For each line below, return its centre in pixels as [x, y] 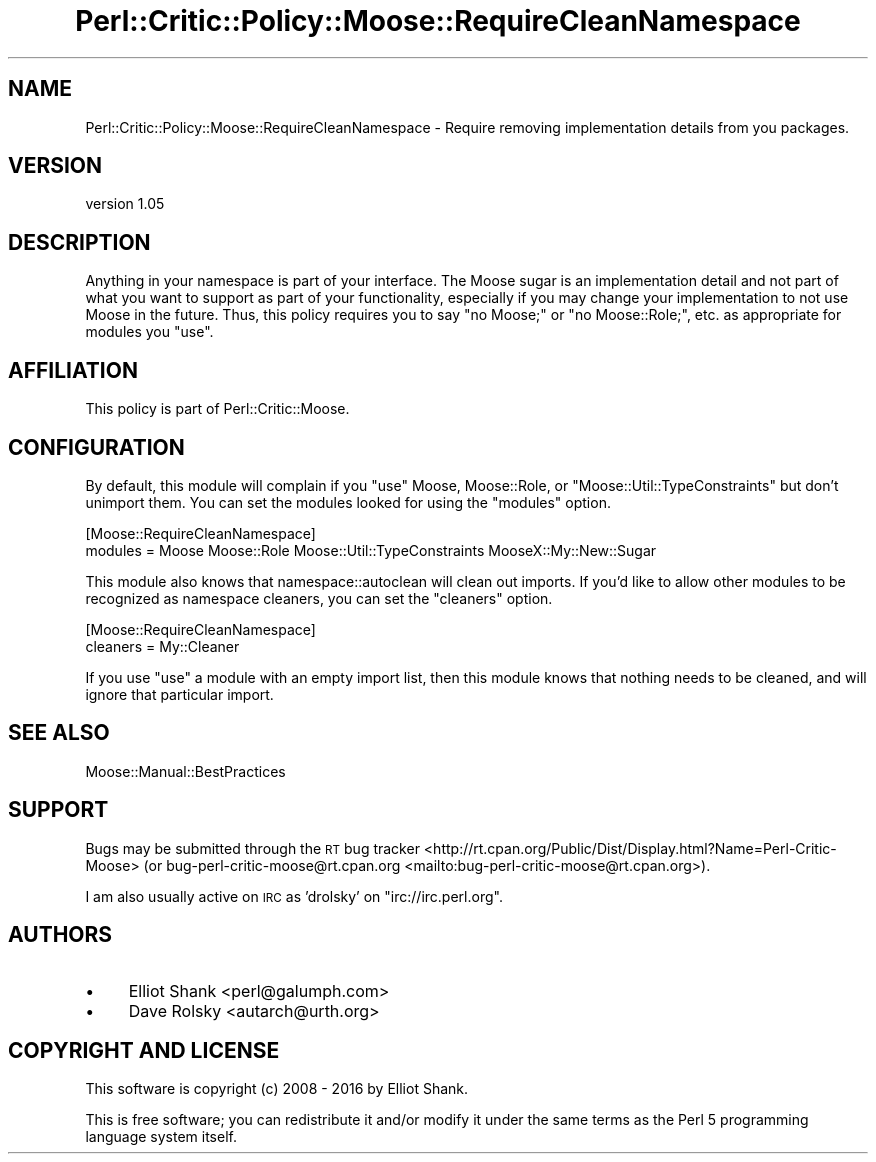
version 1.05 [125, 204]
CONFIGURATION [96, 447]
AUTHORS [60, 935]
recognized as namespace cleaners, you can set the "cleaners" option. [319, 598]
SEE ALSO [59, 733]
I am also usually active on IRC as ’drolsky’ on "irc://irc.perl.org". [294, 896]
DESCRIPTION [79, 242]
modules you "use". [149, 332]
